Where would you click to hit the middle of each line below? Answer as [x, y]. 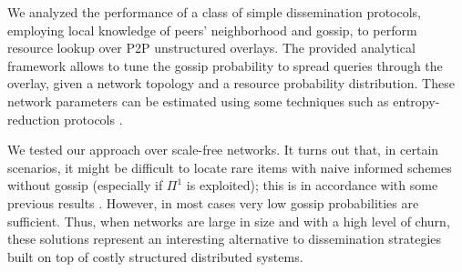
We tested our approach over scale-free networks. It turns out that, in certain [223, 150]
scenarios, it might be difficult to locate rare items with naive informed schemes [230, 167]
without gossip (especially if [85, 185]
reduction [34, 119]
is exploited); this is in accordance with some [312, 185]
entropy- [416, 101]
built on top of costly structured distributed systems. [155, 256]
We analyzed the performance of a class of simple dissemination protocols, [215, 12]
